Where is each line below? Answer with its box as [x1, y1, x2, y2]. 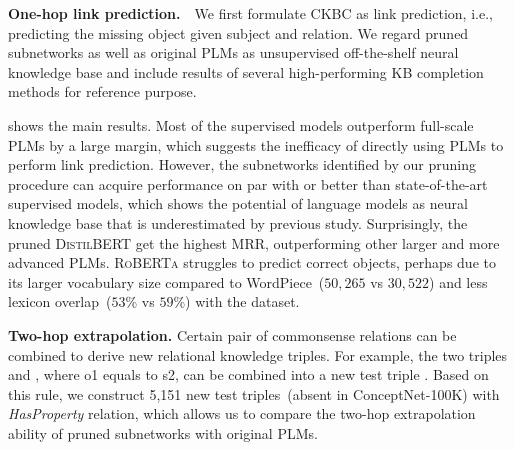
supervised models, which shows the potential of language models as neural [8, 193, 468, 214]
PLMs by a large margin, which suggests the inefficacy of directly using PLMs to [8, 134, 504, 155]
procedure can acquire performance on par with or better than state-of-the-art [8, 173, 488, 194]
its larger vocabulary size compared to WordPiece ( [8, 271, 325, 292]
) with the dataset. [185, 291, 300, 312]
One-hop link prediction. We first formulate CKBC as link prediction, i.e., [8, 3, 493, 23]
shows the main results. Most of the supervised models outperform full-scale [8, 114, 474, 135]
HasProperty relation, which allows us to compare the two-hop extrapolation [8, 403, 476, 424]
